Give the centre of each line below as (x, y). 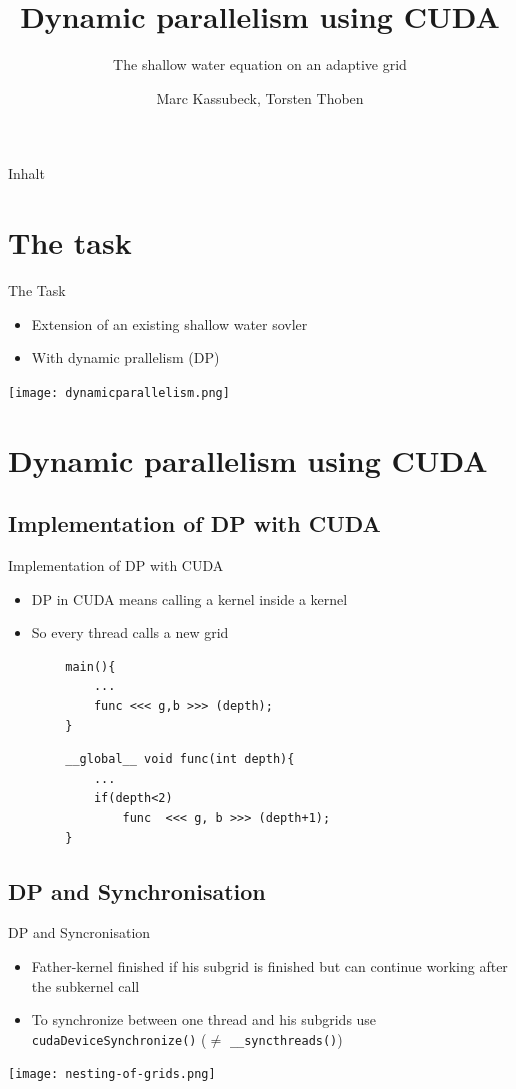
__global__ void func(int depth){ (180, 759)
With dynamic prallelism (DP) (125, 357)
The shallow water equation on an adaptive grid (260, 64)
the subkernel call (85, 985)
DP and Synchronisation (137, 890)
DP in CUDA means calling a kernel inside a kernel (189, 598)
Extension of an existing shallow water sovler (169, 323)
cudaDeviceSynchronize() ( (119, 1038)
